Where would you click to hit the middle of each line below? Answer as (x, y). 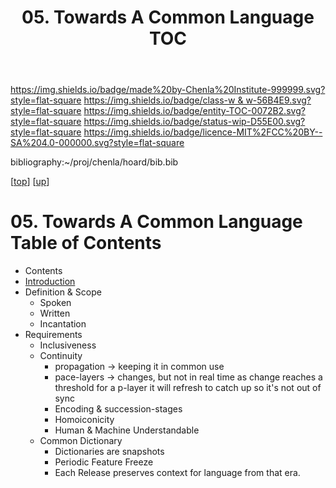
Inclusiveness (68, 345)
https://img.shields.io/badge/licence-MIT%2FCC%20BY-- (203, 132)
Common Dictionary (81, 441)
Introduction (50, 282)
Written (55, 313)
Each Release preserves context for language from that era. (177, 473)
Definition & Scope (63, 292)
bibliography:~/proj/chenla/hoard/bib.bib (94, 162)
